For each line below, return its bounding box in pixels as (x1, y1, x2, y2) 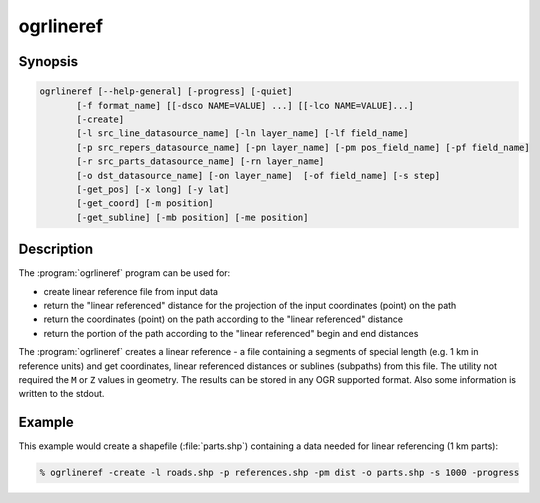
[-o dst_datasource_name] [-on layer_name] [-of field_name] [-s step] (76, 170, 441, 181)
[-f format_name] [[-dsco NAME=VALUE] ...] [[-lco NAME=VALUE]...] (76, 100, 415, 111)
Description (18, 241, 94, 258)
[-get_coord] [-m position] (76, 198, 214, 209)
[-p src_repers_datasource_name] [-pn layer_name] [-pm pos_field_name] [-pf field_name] (76, 141, 530, 153)
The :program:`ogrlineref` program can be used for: (18, 267, 231, 279)
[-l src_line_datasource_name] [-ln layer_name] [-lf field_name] (76, 128, 409, 139)
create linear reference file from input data (43, 285, 219, 297)
